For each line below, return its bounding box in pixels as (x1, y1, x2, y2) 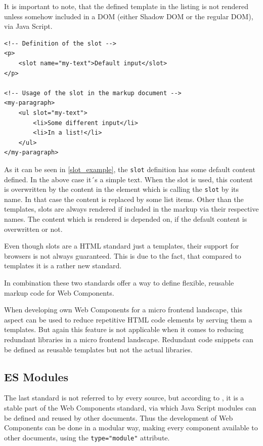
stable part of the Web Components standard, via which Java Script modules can (4, 402, 256, 413)
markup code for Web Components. (4, 287, 114, 298)
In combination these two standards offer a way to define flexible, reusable (4, 277, 234, 288)
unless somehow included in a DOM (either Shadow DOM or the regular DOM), (4, 11, 253, 21)
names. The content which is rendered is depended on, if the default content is (4, 214, 247, 224)
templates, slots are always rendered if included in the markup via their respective (4, 204, 259, 214)
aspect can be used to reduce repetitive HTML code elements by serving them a (4, 314, 252, 325)
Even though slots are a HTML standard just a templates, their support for (4, 240, 239, 251)
